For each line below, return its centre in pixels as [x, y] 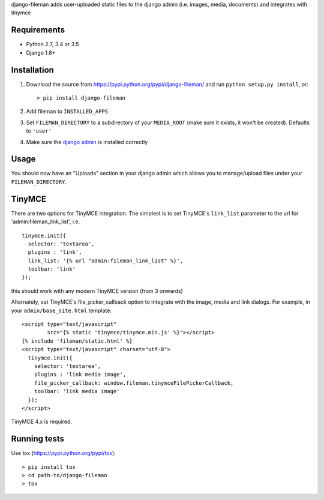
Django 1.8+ [41, 53]
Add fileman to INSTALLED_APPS [67, 112]
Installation [32, 70]
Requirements [38, 30]
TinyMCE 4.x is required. [41, 422]
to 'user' [39, 131]
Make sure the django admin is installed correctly [87, 142]
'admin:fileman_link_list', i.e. [46, 221]
